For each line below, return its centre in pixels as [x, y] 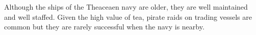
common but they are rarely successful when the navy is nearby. [104, 27]
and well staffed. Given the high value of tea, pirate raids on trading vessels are [128, 16]
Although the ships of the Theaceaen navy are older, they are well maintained [126, 7]
